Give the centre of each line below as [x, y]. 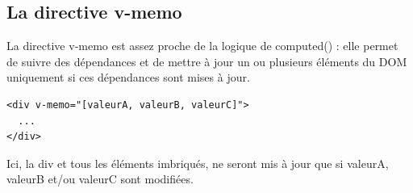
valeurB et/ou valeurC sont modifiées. [100, 179]
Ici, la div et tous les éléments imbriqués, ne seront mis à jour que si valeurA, [198, 163]
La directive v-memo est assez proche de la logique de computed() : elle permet [202, 46]
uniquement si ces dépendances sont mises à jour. [128, 77]
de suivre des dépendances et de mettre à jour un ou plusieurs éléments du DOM [207, 61]
